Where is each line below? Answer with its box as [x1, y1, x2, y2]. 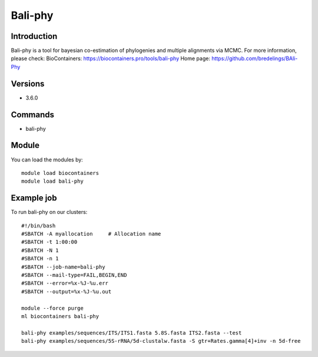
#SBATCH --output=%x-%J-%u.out [21, 288, 112, 295]
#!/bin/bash [21, 222, 56, 229]
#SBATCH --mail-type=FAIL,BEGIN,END [21, 272, 127, 278]
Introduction [11, 31, 58, 41]
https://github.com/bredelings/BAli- [211, 55, 298, 62]
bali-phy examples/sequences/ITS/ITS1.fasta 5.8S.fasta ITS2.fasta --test [21, 329, 242, 336]
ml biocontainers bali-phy [21, 313, 100, 319]
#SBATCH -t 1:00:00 [21, 239, 78, 246]
